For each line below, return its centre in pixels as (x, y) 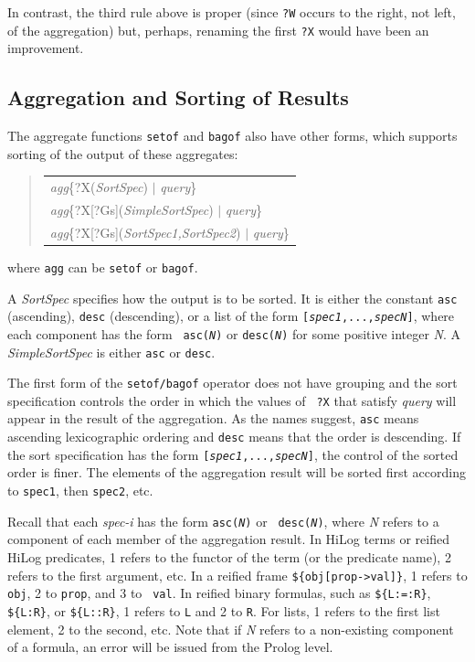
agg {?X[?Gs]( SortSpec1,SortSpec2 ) (145, 232)
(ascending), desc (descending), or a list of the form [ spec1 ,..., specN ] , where (231, 316)
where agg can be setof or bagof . (103, 267)
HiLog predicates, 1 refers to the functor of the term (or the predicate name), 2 (229, 556)
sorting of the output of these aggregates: (123, 153)
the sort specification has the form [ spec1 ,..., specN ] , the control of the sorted (233, 454)
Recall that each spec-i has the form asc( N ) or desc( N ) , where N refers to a (223, 521)
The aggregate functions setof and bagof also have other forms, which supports (232, 136)
